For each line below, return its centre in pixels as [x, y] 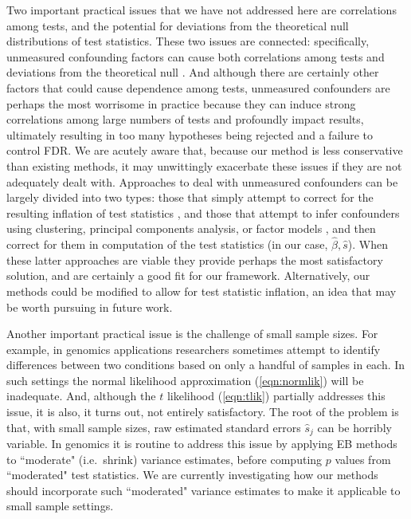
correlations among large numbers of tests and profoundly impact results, [185, 119]
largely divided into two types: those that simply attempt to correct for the [190, 197]
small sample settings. [60, 506]
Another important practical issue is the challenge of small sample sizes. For [192, 334]
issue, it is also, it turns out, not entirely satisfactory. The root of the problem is [203, 412]
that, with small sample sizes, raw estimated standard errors [154, 427]
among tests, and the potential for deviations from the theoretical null [178, 25]
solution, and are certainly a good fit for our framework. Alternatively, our [188, 275]
